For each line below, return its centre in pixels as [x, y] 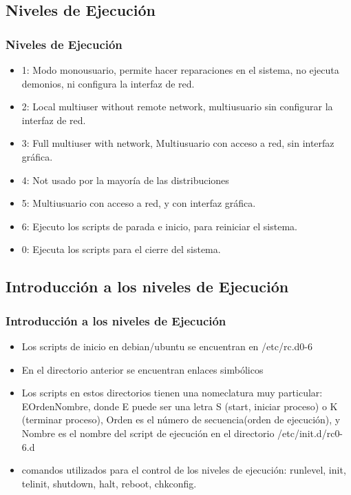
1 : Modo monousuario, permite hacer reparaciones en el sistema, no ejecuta [180, 70]
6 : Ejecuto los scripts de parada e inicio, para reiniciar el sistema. [159, 226]
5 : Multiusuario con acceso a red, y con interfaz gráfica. [139, 203]
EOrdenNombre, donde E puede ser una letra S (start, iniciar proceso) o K [180, 406]
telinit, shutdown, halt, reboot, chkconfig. [109, 483]
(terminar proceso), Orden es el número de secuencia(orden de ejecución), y [181, 420]
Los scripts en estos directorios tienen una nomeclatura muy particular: [172, 393]
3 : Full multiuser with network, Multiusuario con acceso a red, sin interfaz [178, 143]
